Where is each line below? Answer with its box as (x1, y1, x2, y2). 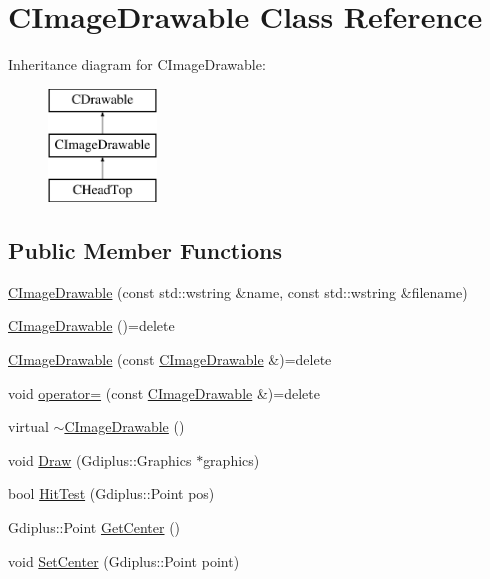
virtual (8, 416, 49, 437)
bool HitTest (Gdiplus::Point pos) (8, 483, 215, 504)
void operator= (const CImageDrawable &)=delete (8, 382, 320, 403)
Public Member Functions (8, 235, 282, 266)
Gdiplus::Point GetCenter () (8, 517, 181, 538)
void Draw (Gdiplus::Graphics (8, 449, 192, 470)
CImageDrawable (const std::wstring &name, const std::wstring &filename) (8, 281, 468, 302)
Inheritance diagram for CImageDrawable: (8, 54, 266, 75)
